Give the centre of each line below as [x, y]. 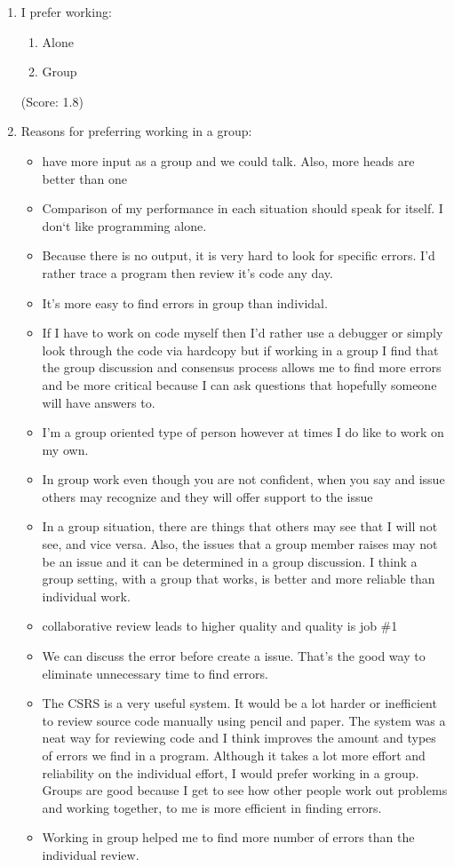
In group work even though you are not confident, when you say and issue [243, 479]
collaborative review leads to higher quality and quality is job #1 [220, 626]
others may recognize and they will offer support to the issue [207, 496]
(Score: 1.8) [52, 101]
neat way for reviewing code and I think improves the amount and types [239, 738]
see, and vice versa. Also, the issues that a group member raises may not [240, 544]
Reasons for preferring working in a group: [136, 131]
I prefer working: [66, 12]
